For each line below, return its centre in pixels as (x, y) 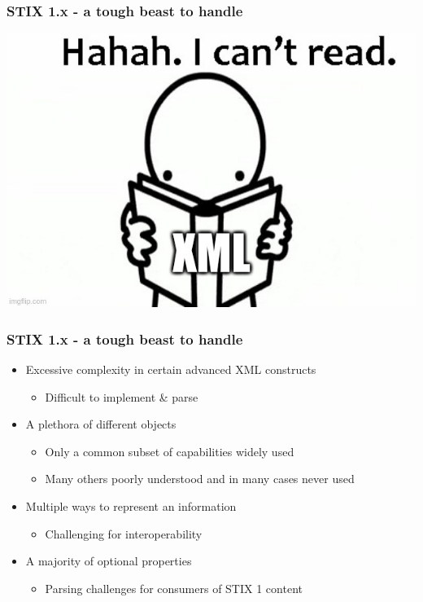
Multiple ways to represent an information (131, 506)
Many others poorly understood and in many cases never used (200, 479)
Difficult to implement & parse (122, 396)
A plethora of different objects (101, 424)
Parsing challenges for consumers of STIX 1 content (174, 588)
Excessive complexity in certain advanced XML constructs (171, 369)
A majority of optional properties (109, 561)
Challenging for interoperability (124, 533)
